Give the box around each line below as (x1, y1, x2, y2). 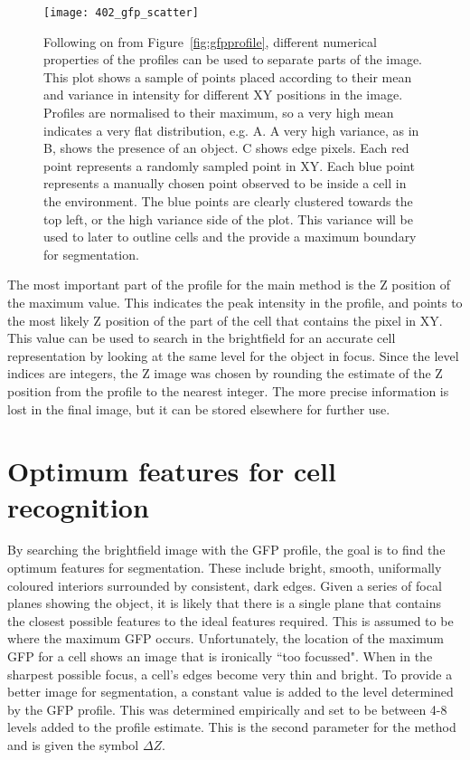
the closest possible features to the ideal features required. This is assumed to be (7, 611, 454, 630)
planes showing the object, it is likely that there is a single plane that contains (7, 594, 441, 613)
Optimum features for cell (7, 452, 336, 489)
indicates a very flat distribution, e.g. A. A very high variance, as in (43, 120, 419, 139)
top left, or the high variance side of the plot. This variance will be (43, 209, 413, 228)
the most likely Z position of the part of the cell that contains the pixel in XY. (7, 310, 443, 329)
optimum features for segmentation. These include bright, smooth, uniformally (7, 558, 442, 577)
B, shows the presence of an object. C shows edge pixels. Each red (43, 138, 409, 157)
